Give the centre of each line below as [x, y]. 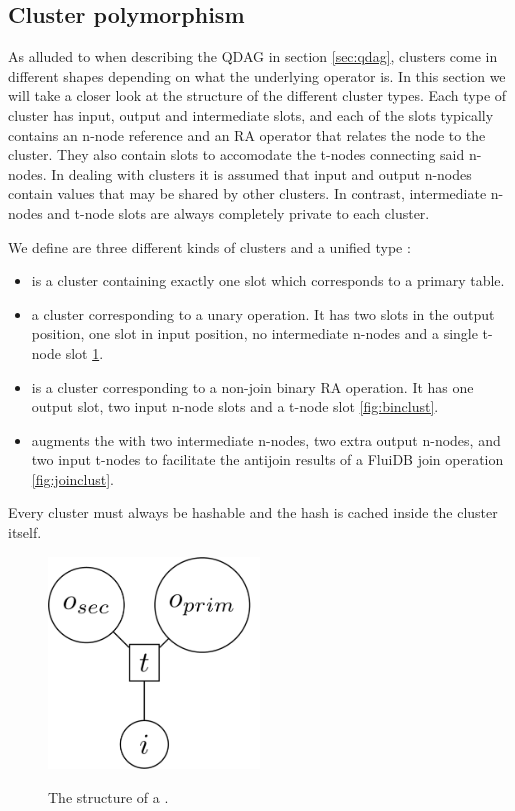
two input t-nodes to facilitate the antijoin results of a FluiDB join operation [267, 459]
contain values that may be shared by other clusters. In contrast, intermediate [247, 193]
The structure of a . [108, 796]
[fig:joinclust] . [72, 478]
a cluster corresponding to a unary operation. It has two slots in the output [263, 313]
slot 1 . [84, 352]
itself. [25, 532]
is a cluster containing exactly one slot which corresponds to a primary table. [268, 280]
